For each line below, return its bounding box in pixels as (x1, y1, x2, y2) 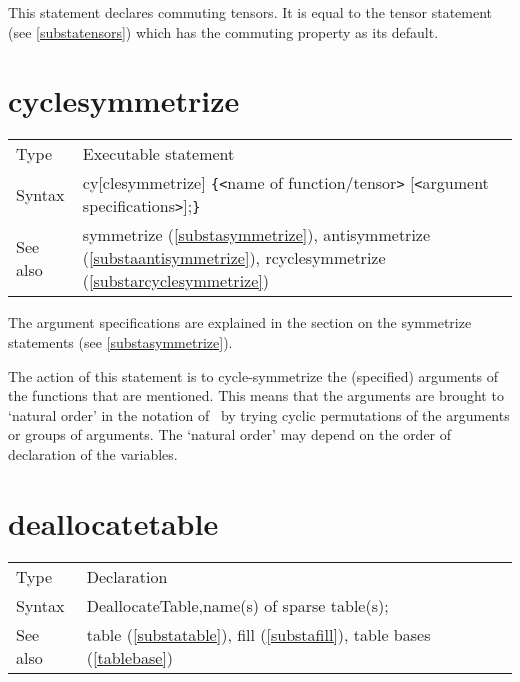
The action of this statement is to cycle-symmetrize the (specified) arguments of (8, 365, 499, 386)
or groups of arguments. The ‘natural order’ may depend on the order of (8, 424, 452, 445)
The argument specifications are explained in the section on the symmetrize (8, 312, 472, 333)
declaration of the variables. (8, 443, 178, 464)
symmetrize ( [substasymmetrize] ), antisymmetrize (82, 223, 431, 247)
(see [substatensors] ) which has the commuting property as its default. (8, 21, 439, 42)
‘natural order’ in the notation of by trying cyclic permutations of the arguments (8, 404, 510, 425)
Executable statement (82, 142, 235, 166)
